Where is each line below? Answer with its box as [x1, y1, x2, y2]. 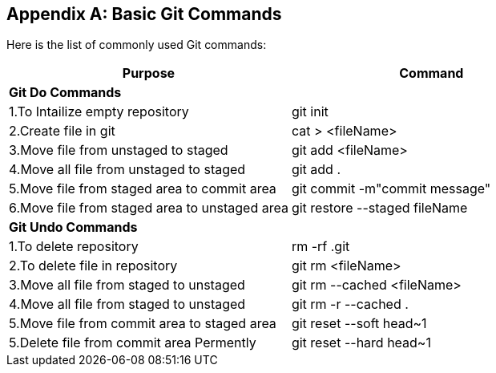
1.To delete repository [9, 238, 139, 255]
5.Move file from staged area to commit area [9, 180, 276, 197]
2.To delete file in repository [9, 257, 178, 274]
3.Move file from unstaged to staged [9, 142, 228, 159]
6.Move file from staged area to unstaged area [9, 200, 288, 217]
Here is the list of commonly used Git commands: [6, 38, 267, 52]
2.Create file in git [9, 123, 115, 140]
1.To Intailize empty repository [9, 103, 189, 120]
